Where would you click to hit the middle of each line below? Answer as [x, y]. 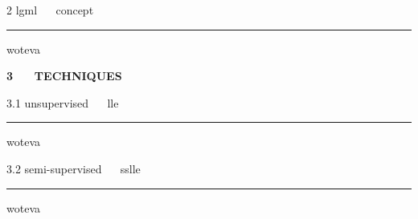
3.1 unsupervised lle [63, 102]
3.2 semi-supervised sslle [74, 168]
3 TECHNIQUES [64, 76]
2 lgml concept [50, 10]
